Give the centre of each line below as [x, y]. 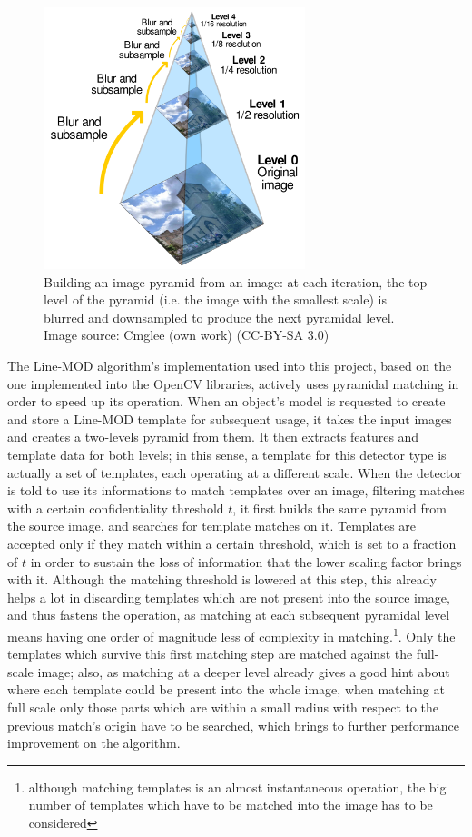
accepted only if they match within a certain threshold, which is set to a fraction [232, 543]
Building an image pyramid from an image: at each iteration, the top [236, 281]
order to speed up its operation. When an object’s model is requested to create [226, 401]
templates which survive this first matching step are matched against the [210, 654]
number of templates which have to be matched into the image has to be [231, 805]
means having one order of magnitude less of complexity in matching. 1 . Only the [231, 634]
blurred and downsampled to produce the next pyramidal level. [219, 317]
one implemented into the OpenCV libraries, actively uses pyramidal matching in [233, 383]
